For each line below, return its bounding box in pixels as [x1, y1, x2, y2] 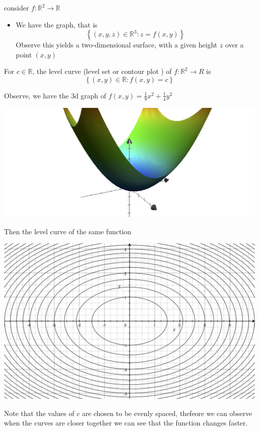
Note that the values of [4, 408, 75, 418]
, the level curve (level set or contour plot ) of [32, 66, 172, 76]
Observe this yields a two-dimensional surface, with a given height [15, 39, 218, 50]
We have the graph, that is [15, 19, 98, 29]
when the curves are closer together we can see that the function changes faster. [4, 418, 248, 428]
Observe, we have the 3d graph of [4, 90, 107, 100]
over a [225, 39, 244, 50]
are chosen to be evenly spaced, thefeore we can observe [82, 408, 252, 418]
